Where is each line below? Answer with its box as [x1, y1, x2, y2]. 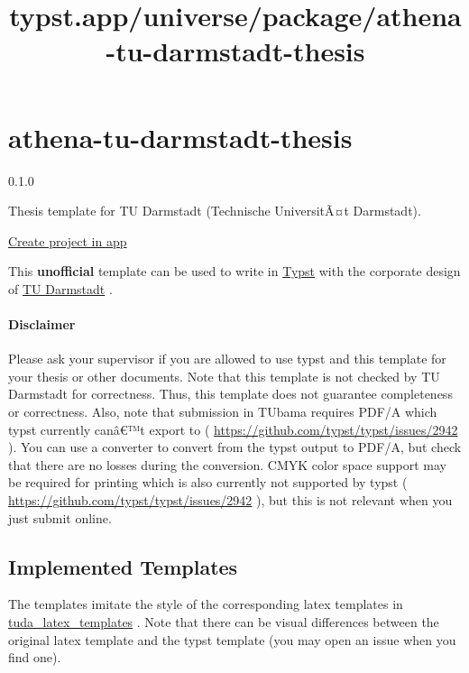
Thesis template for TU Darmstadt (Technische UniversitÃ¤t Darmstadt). [8, 201, 421, 220]
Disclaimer [8, 315, 76, 334]
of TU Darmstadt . [8, 279, 113, 298]
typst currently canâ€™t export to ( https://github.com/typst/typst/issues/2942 [8, 419, 458, 438]
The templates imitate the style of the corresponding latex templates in [8, 595, 403, 613]
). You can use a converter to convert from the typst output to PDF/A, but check [8, 438, 462, 456]
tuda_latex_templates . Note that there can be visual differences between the [8, 613, 439, 631]
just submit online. [8, 508, 112, 527]
